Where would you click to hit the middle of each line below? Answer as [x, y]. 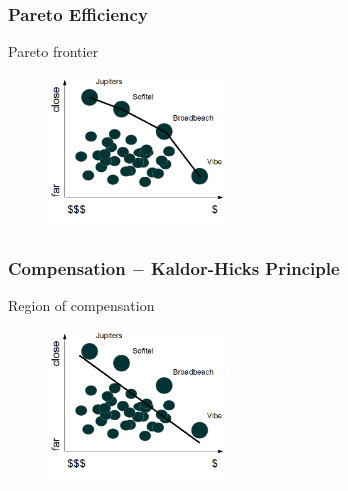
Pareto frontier [53, 51]
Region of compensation [81, 305]
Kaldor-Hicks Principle [245, 267]
